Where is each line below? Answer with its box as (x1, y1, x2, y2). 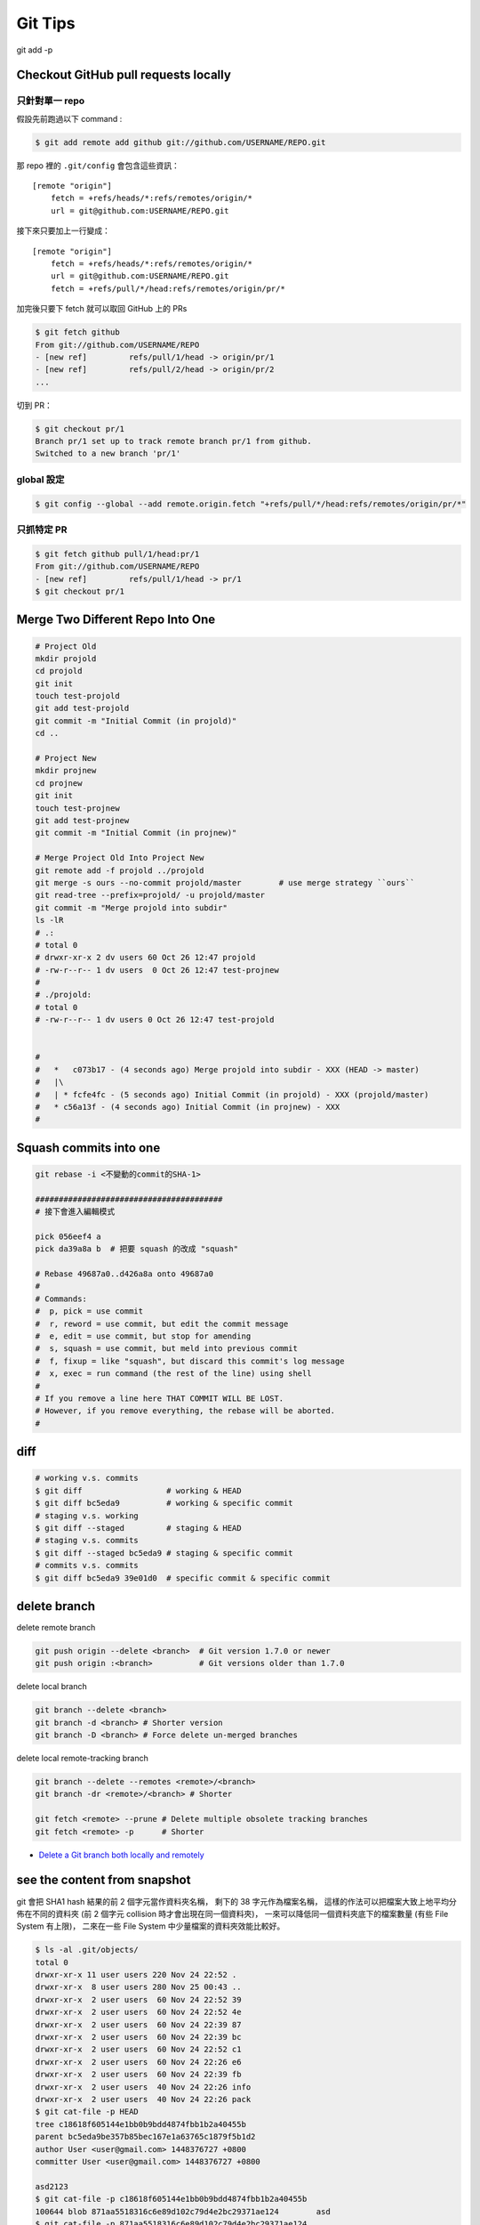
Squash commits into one (16, 1140, 161, 1155)
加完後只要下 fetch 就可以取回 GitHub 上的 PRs (16, 303, 188, 314)
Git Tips (16, 13, 76, 33)
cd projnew (35, 778, 83, 788)
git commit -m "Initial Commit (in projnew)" (35, 828, 237, 838)
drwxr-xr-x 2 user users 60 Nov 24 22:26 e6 (35, 2057, 242, 2067)
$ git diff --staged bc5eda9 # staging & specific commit (35, 1548, 293, 1557)
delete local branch (16, 1681, 88, 1692)
